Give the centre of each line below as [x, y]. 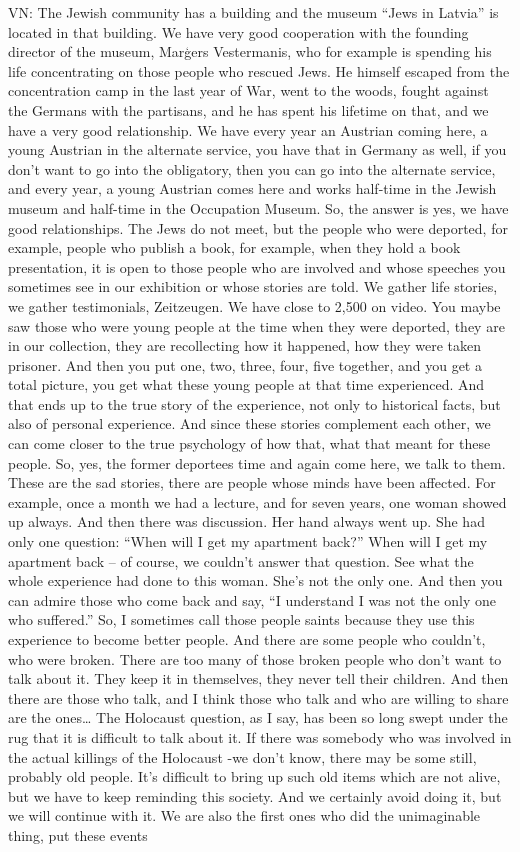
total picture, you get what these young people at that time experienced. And [246, 384]
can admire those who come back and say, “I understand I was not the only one [252, 599]
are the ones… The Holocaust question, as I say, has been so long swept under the [258, 717]
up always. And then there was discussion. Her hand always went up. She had [246, 521]
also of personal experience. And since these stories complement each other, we [249, 423]
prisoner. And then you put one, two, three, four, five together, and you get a [245, 364]
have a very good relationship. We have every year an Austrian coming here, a [248, 129]
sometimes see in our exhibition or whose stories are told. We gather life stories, [253, 286]
